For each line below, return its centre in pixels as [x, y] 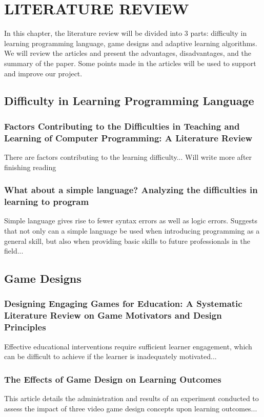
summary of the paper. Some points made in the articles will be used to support [130, 63]
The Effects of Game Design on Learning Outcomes [113, 379]
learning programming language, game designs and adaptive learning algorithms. [131, 43]
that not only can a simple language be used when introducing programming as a [132, 230]
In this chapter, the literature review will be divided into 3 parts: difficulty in [126, 33]
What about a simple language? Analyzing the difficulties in [131, 190]
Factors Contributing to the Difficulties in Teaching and [122, 126]
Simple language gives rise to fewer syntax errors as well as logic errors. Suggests [131, 221]
